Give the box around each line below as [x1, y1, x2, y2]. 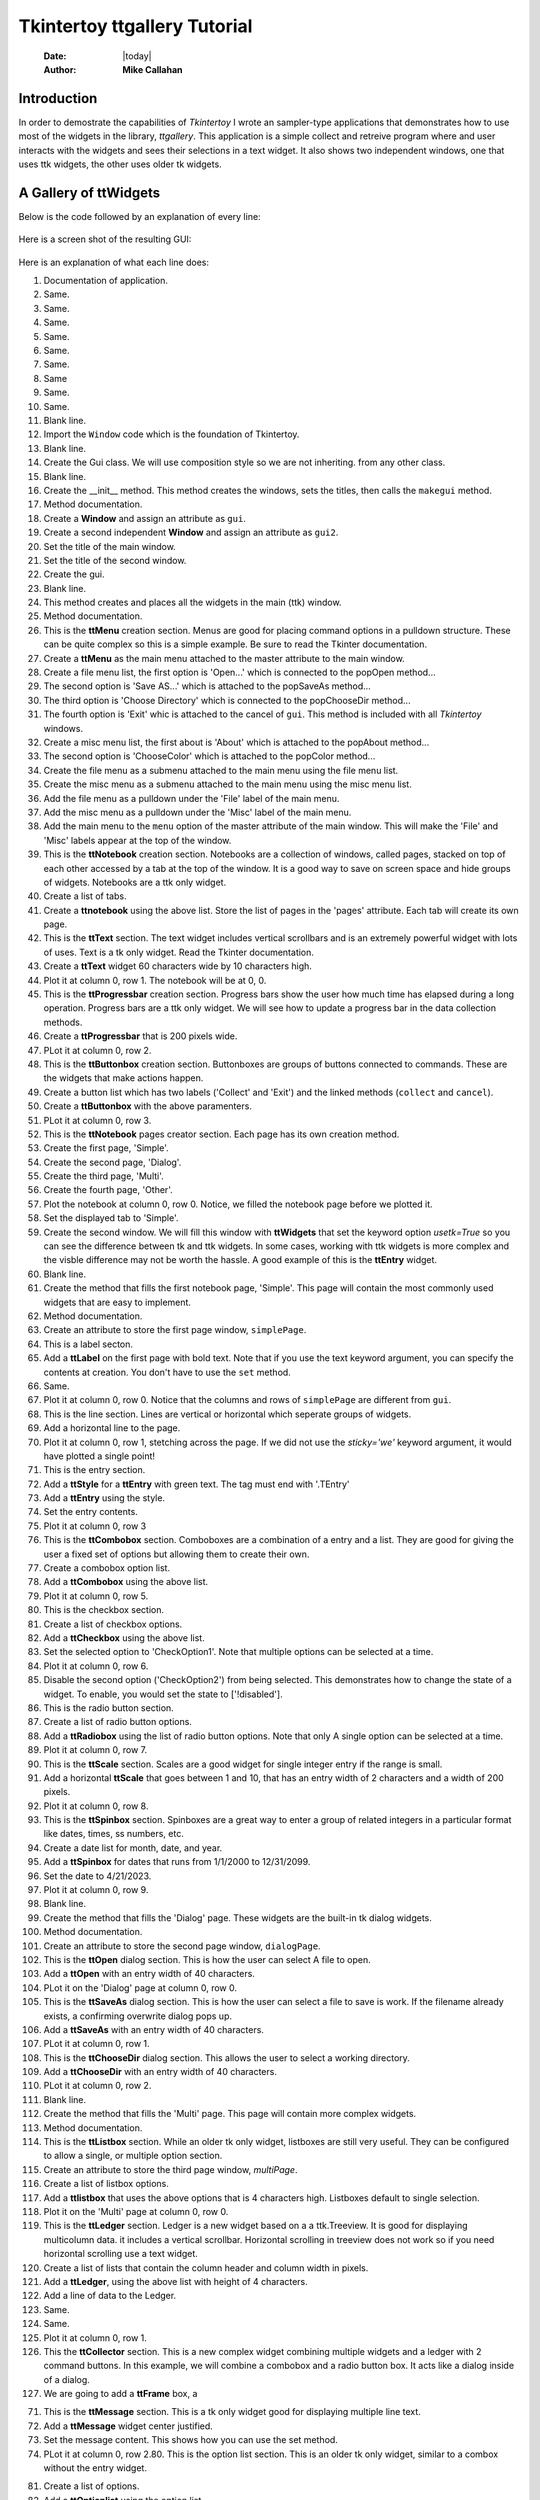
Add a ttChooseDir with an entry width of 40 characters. [43, 2066, 277, 2078]
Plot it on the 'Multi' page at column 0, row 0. [43, 2206, 229, 2217]
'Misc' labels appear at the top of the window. [43, 834, 232, 846]
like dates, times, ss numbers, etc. [43, 1828, 184, 1840]
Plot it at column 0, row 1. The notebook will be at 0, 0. [43, 974, 267, 986]
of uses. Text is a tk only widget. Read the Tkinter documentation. [43, 946, 315, 958]
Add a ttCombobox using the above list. [43, 1576, 209, 1588]
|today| [122, 50, 152, 62]
